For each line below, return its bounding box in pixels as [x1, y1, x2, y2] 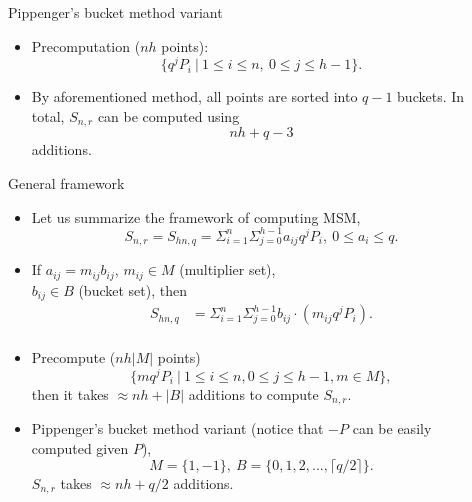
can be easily [352, 418, 432, 439]
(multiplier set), [179, 259, 276, 280]
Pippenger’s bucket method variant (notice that [31, 418, 324, 439]
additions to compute [188, 383, 319, 404]
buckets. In [397, 86, 465, 107]
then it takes [31, 383, 109, 404]
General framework [8, 172, 125, 193]
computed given [31, 438, 129, 459]
